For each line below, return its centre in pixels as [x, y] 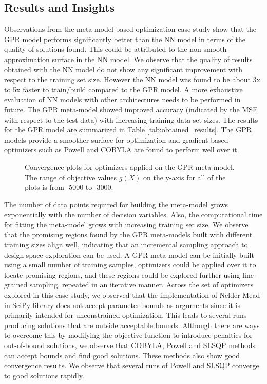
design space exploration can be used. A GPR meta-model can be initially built [129, 254]
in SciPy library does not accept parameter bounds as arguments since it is [122, 305]
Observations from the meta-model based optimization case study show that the [130, 29]
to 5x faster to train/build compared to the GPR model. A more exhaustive [123, 89]
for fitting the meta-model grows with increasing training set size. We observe [126, 224]
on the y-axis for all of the [185, 177]
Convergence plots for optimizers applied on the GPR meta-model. [130, 167]
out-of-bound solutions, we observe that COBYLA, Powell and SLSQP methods [130, 345]
